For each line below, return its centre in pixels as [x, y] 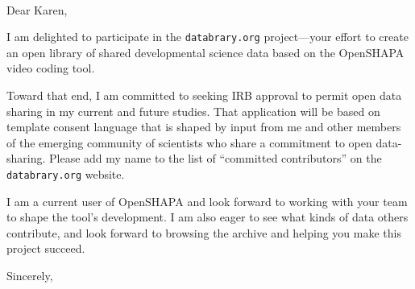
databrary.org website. [66, 174]
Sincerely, [30, 276]
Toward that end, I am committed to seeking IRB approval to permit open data [204, 95]
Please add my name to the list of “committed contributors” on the [216, 158]
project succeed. [46, 248]
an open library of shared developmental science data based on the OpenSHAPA [205, 52]
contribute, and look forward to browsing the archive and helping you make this [204, 232]
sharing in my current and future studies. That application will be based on [193, 111]
